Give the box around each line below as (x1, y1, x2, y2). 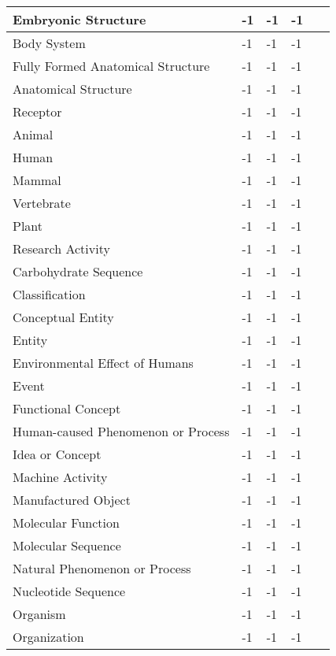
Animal (13, 125, 54, 143)
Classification (13, 285, 86, 303)
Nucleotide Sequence (13, 582, 126, 600)
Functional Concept (13, 399, 121, 417)
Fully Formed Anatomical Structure (13, 57, 210, 75)
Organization (13, 628, 84, 646)
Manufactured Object (13, 491, 131, 509)
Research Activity (13, 239, 110, 258)
